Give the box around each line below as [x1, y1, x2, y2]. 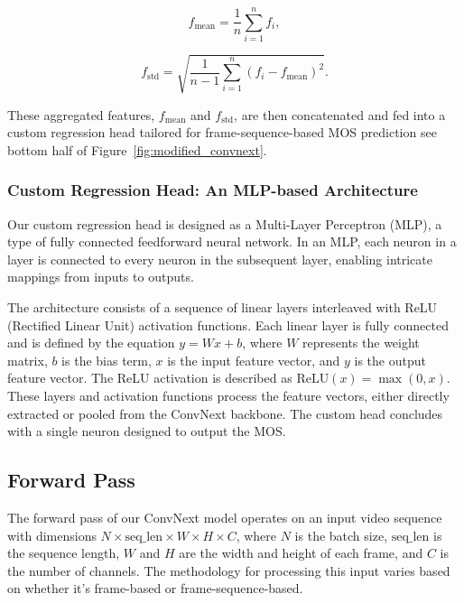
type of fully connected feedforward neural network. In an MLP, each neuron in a [7, 232, 457, 251]
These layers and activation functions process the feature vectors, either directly [7, 386, 450, 405]
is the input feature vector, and [167, 350, 340, 369]
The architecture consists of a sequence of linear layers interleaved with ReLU [7, 298, 438, 317]
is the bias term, [61, 350, 152, 369]
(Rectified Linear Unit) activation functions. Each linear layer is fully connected [7, 315, 449, 334]
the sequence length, [7, 543, 120, 562]
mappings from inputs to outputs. [7, 267, 194, 286]
